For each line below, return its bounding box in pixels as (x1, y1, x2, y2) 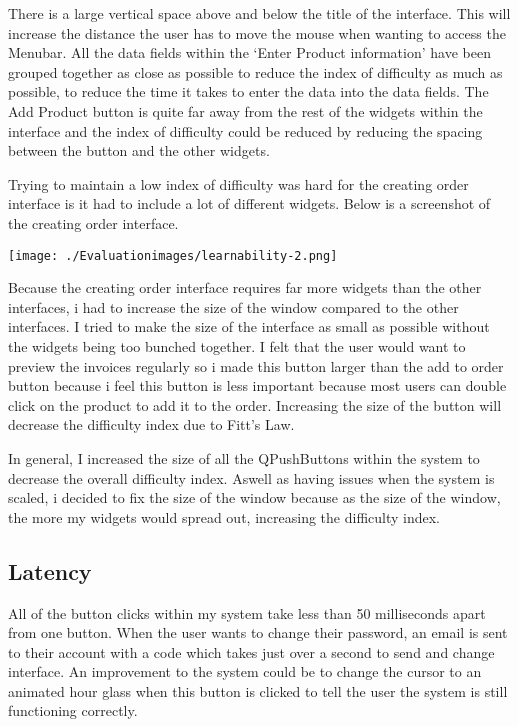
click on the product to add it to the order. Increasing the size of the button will (8, 394, 502, 415)
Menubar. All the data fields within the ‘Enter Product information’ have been (8, 42, 491, 63)
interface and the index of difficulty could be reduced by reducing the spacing (8, 120, 483, 141)
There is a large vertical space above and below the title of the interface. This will (8, 3, 511, 23)
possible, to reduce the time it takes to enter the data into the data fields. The (8, 81, 489, 102)
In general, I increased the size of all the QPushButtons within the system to (8, 447, 480, 468)
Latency (8, 555, 92, 586)
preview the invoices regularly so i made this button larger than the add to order (8, 355, 504, 376)
